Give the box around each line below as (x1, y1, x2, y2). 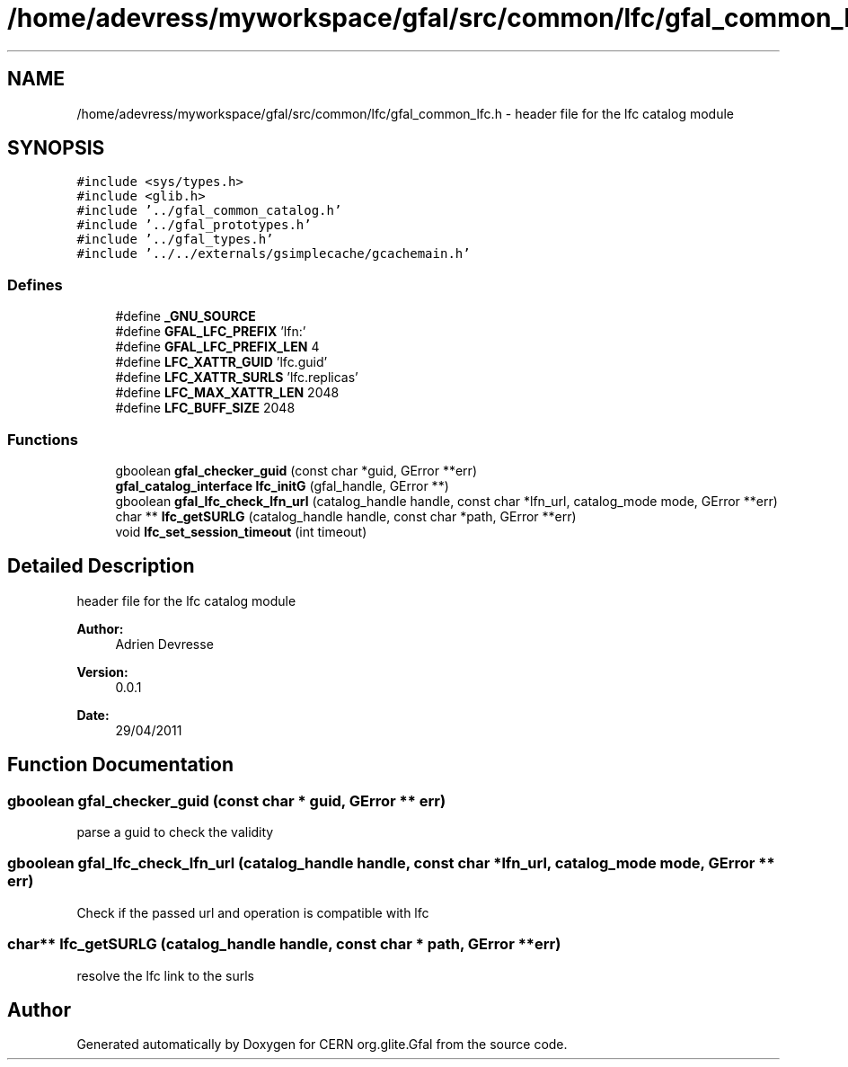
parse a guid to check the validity (76, 824, 274, 840)
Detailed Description (7, 555, 195, 578)
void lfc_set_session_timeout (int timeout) (115, 523, 367, 539)
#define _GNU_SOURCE (115, 308, 256, 325)
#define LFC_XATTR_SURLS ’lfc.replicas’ (115, 369, 358, 386)
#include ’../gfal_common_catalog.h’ (76, 203, 342, 218)
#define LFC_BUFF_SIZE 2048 (115, 400, 296, 416)
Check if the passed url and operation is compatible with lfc (76, 904, 429, 920)
